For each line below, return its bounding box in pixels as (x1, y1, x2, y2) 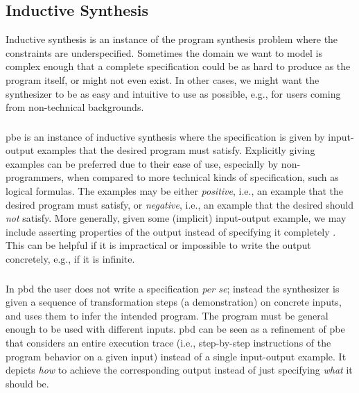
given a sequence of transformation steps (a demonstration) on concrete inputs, (6, 295, 342, 309)
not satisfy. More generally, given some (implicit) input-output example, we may (6, 211, 347, 225)
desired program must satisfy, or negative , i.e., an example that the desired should (6, 197, 353, 211)
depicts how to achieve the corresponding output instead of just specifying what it (6, 363, 353, 377)
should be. (6, 376, 49, 390)
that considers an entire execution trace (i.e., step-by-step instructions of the (6, 335, 331, 349)
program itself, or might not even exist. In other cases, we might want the (6, 72, 319, 87)
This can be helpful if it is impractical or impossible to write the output (6, 238, 311, 252)
